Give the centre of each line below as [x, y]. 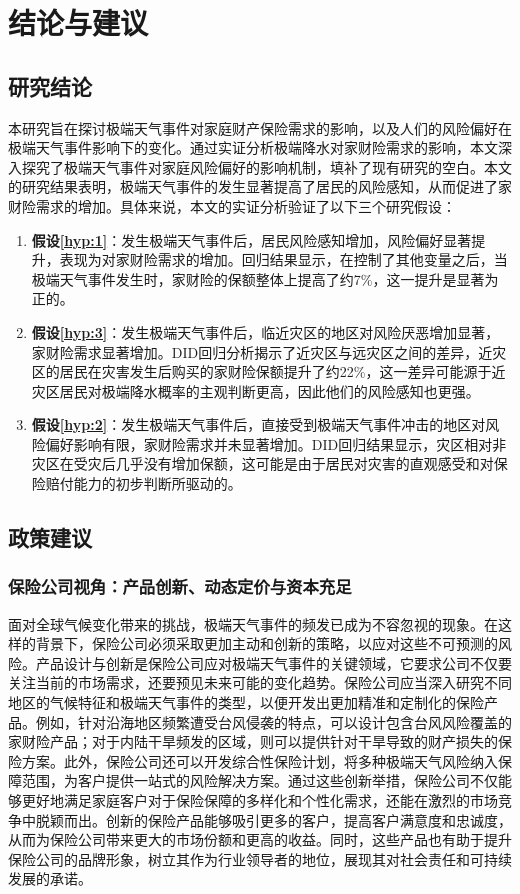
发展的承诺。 [50, 878]
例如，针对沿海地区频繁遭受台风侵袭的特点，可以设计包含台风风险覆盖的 [273, 721]
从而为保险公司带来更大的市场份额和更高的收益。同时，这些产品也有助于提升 [260, 839]
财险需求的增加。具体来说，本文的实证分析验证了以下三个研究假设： [232, 205]
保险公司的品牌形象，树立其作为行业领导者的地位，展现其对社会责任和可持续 [260, 858]
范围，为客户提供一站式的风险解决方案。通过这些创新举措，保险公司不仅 [259, 780]
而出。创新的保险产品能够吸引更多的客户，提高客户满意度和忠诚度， [287, 819]
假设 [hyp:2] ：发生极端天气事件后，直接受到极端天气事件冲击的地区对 [258, 424]
